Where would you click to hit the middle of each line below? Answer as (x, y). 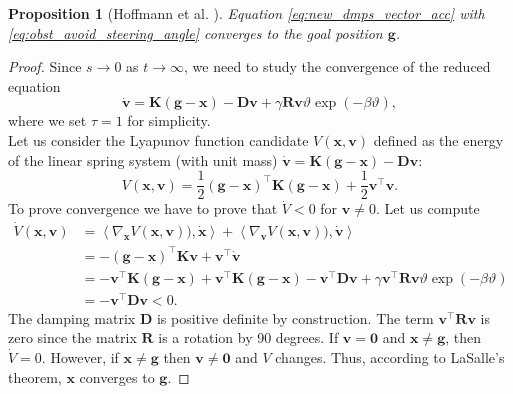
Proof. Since (45, 66)
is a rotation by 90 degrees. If (248, 337)
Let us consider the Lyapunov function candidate (158, 139)
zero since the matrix (72, 337)
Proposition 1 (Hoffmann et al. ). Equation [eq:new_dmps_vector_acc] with (246, 13)
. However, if (80, 357)
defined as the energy (438, 139)
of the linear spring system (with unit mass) (143, 159)
